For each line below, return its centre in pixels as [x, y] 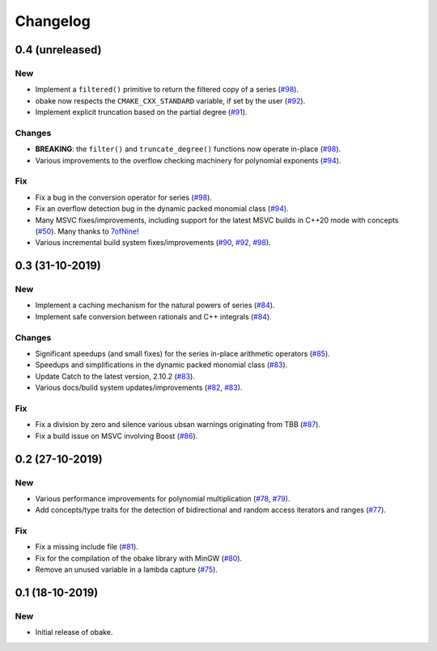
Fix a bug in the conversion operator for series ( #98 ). [123, 197]
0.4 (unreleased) [58, 50]
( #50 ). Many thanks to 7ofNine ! [87, 231]
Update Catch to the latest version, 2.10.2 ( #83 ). [115, 376]
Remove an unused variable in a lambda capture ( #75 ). [127, 569]
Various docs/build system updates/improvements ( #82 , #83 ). [139, 387]
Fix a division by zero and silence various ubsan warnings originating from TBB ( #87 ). [178, 425]
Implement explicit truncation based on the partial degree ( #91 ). [141, 112]
